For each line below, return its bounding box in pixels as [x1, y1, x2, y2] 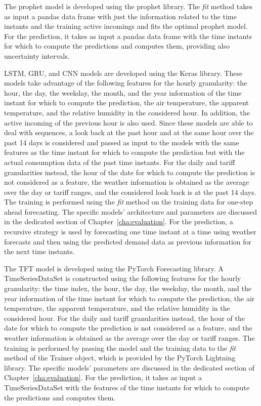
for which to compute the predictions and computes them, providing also [4, 40, 230, 51]
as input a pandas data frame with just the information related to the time [4, 11, 237, 21]
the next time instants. [4, 246, 75, 257]
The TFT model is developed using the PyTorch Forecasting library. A [4, 263, 224, 273]
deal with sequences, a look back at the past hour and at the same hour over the [4, 127, 254, 138]
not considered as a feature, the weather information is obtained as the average [4, 177, 249, 187]
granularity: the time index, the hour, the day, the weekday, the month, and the [4, 283, 251, 294]
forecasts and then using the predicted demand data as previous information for [4, 236, 252, 247]
